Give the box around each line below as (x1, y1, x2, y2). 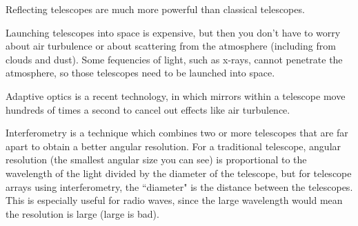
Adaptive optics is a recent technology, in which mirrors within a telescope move (6, 88, 346, 103)
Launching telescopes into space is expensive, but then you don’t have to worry (6, 25, 341, 39)
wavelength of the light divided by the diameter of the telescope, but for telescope (6, 165, 352, 180)
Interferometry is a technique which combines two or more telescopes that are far (6, 125, 348, 140)
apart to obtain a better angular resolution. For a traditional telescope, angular (6, 138, 341, 153)
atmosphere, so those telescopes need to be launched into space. (6, 65, 275, 80)
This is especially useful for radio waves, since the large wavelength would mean (6, 193, 343, 207)
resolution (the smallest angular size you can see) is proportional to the (6, 152, 307, 167)
